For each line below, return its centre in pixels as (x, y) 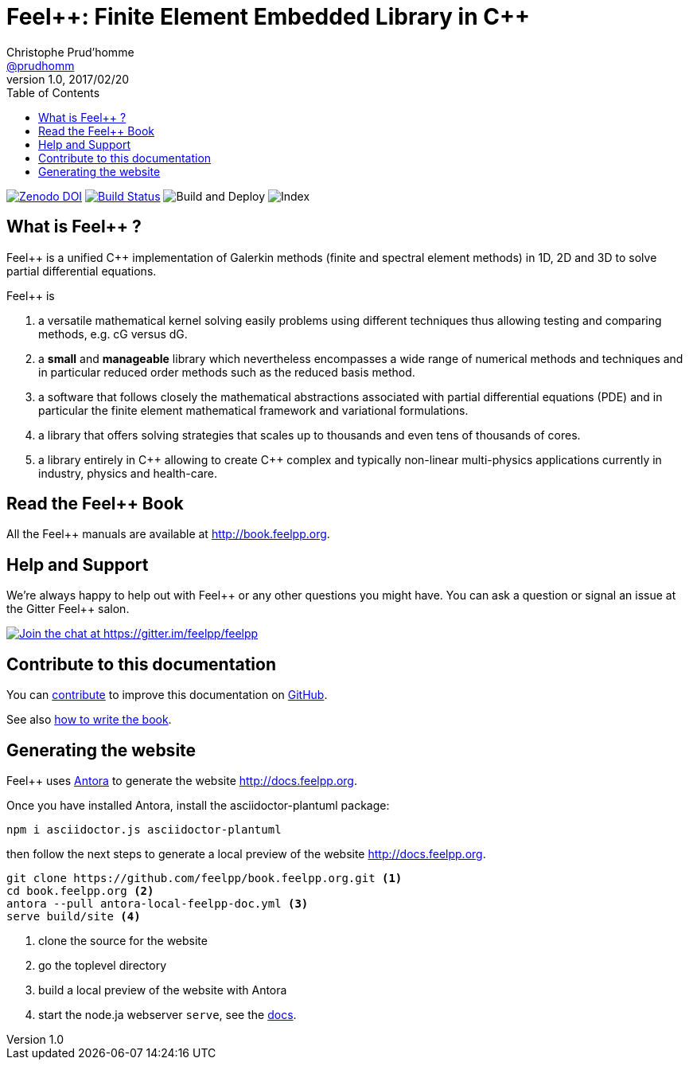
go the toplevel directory (103, 965)
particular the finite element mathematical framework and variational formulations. (253, 410)
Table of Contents (53, 92)
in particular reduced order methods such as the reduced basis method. (227, 372)
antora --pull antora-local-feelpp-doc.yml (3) (158, 903)
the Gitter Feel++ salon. (68, 609)
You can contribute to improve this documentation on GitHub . (167, 695)
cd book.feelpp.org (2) (80, 890)
